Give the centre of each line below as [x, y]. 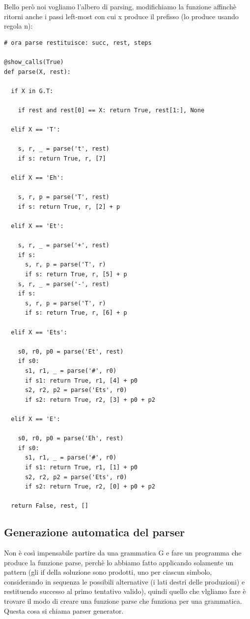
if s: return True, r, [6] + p [76, 313]
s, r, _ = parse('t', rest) [64, 149]
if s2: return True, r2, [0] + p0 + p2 [90, 487]
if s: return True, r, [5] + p [76, 275]
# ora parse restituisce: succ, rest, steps [78, 43]
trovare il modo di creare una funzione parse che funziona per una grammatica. [123, 601]
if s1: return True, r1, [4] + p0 [81, 380]
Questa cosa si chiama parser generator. [64, 610]
